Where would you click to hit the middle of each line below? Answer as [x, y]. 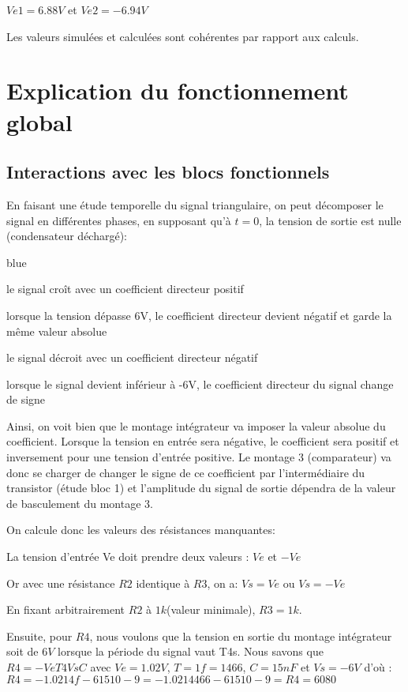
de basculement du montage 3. [80, 503]
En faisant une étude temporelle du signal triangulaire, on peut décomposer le [195, 204]
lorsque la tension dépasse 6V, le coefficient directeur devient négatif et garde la [199, 315]
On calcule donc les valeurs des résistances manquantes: [141, 530]
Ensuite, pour [39, 636]
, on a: [223, 583]
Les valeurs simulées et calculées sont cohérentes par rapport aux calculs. [183, 36]
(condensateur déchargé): [67, 236]
